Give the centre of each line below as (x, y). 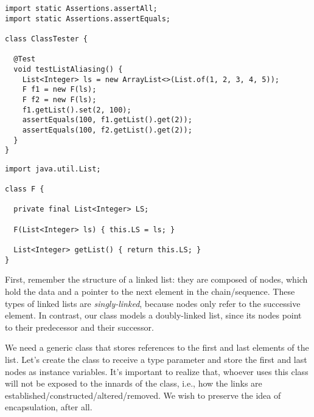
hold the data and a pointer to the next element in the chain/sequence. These (150, 291)
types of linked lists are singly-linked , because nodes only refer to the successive (153, 303)
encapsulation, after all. (49, 407)
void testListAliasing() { (68, 69)
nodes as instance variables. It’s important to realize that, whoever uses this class (157, 371)
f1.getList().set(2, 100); (77, 110)
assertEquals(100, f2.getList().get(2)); (107, 130)
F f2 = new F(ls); (59, 99)
